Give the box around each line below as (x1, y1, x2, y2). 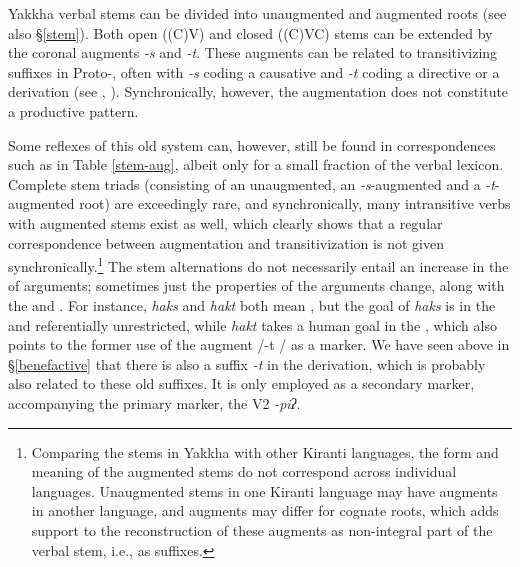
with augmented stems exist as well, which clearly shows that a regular (8, 212, 443, 233)
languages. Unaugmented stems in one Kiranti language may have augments (31, 480, 498, 501)
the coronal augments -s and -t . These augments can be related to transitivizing (8, 42, 498, 63)
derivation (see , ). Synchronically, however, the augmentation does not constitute (8, 81, 509, 102)
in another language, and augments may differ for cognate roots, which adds (31, 500, 499, 521)
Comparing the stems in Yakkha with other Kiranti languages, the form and (31, 441, 499, 462)
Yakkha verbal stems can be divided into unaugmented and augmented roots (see (8, 3, 507, 23)
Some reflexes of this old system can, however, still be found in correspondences (8, 134, 496, 155)
